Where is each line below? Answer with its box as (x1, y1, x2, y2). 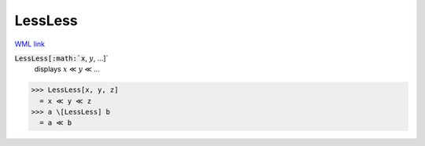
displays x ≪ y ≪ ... (34, 64, 100, 74)
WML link (14, 39, 46, 49)
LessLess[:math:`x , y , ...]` (14, 53, 109, 63)
